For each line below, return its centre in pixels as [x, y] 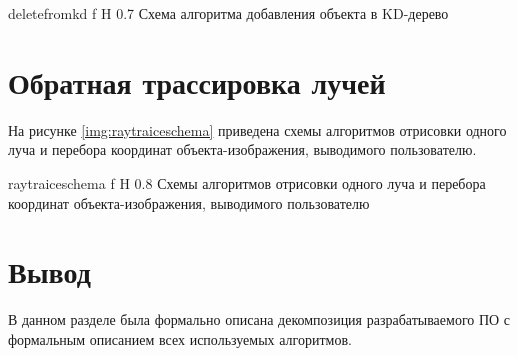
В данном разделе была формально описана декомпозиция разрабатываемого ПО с [259, 319]
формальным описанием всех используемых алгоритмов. [180, 338]
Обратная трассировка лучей [197, 81]
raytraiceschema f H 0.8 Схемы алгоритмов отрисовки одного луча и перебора [247, 182]
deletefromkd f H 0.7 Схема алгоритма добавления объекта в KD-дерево [228, 13]
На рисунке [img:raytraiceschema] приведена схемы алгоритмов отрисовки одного [257, 129]
